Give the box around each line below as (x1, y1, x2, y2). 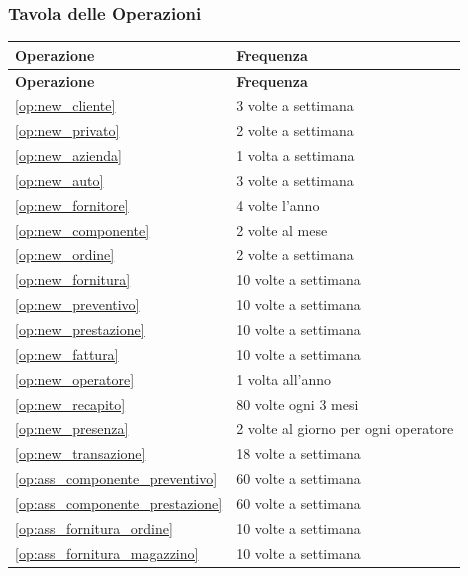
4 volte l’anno (236, 194, 320, 215)
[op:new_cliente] (15, 95, 116, 116)
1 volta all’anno (236, 368, 332, 389)
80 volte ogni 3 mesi (236, 393, 359, 414)
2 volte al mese (236, 219, 328, 240)
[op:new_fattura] (15, 343, 119, 364)
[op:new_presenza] (15, 418, 129, 439)
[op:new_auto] (15, 169, 104, 190)
